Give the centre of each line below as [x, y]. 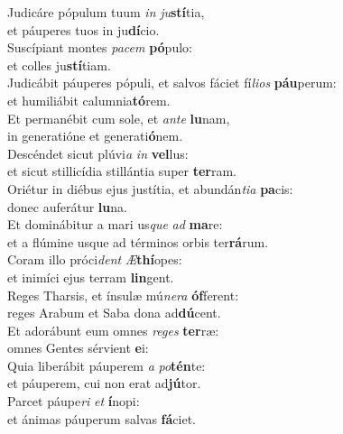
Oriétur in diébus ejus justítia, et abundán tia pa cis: [150, 188]
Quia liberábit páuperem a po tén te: [107, 365]
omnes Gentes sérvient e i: [78, 348]
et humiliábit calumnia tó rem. [89, 100]
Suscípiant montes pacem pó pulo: [100, 47]
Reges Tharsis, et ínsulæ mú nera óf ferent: [123, 295]
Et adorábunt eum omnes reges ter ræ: [113, 330]
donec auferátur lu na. [67, 206]
